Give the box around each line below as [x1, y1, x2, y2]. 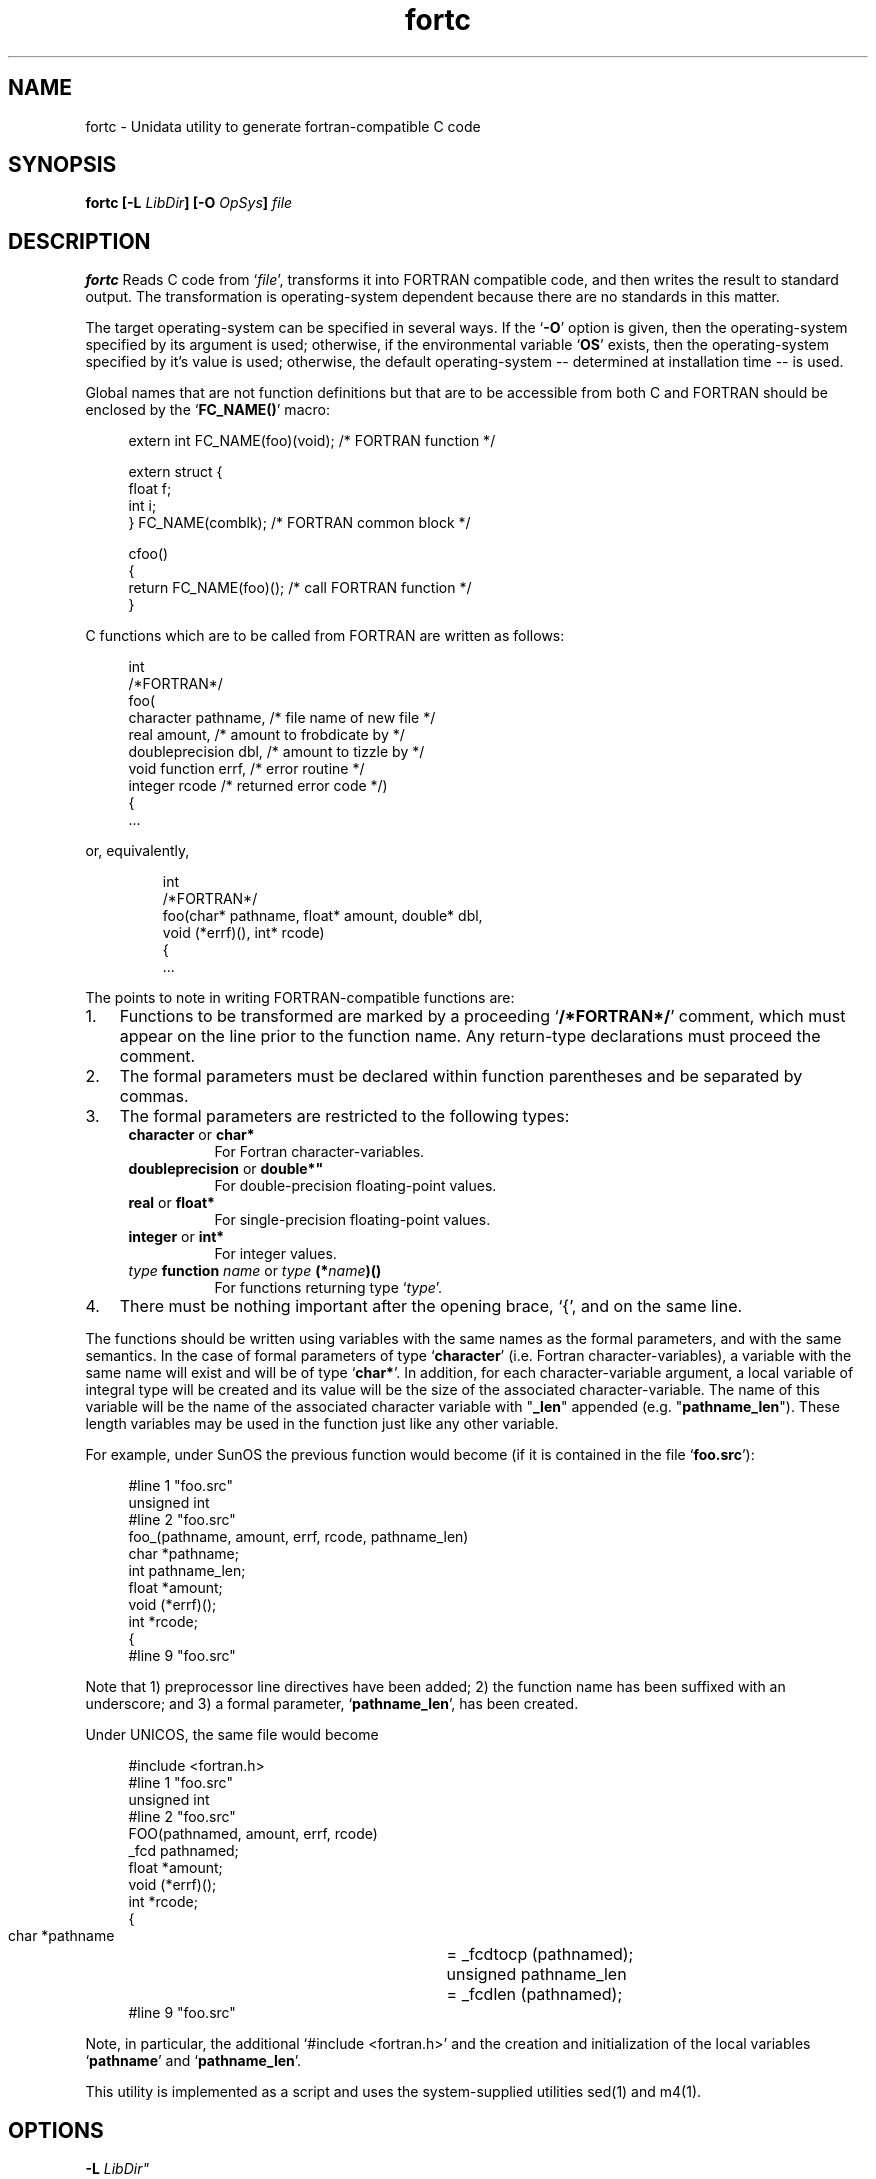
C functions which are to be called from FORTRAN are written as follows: [85, 627, 565, 645]
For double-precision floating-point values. [214, 1177, 497, 1195]
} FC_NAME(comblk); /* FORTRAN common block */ [128, 514, 471, 532]
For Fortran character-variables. [214, 1143, 425, 1161]
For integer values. [214, 1245, 337, 1263]
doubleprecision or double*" [128, 1160, 324, 1178]
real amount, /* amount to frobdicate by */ [128, 726, 405, 744]
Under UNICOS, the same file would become [85, 1726, 379, 1744]
